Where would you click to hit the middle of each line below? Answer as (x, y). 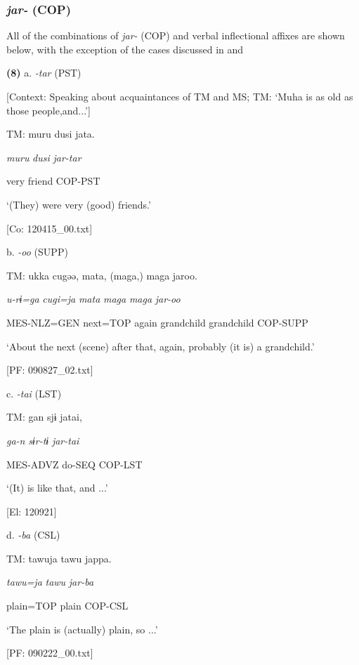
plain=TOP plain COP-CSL (67, 606)
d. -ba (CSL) (33, 535)
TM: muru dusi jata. (51, 134)
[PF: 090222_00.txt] (50, 653)
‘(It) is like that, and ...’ (57, 488)
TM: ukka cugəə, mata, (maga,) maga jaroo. (102, 275)
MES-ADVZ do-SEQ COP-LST (74, 464)
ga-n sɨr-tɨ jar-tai (43, 440)
